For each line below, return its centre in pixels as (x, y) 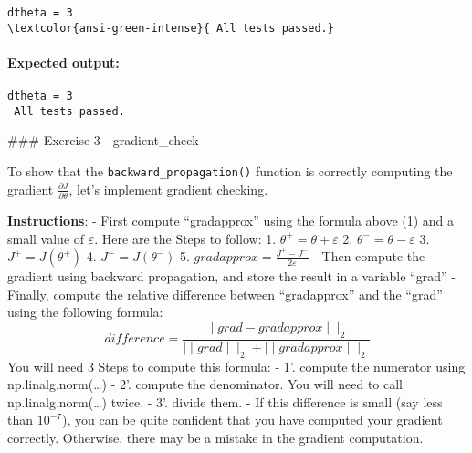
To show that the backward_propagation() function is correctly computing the (230, 171)
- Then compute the (369, 256)
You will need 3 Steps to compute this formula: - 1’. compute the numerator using (236, 366)
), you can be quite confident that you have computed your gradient (252, 420)
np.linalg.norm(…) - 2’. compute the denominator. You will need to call (205, 384)
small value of (46, 238)
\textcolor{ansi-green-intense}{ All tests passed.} (171, 28)
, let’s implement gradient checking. (168, 189)
